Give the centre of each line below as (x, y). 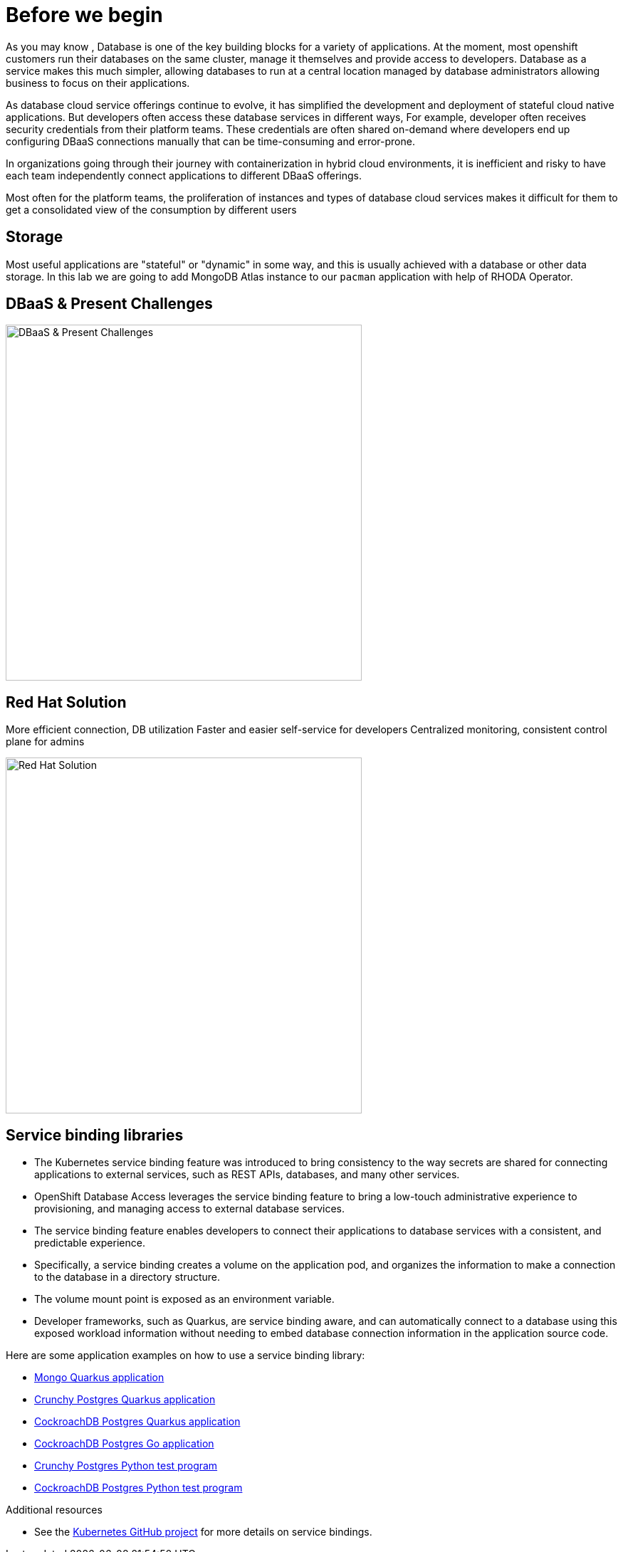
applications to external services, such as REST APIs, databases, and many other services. (247, 1175)
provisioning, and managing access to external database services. (190, 1209)
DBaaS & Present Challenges (109, 304)
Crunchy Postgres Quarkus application (125, 1400)
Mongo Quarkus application (99, 1378)
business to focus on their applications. (98, 83)
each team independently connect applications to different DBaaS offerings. (184, 175)
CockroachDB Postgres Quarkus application (137, 1422)
